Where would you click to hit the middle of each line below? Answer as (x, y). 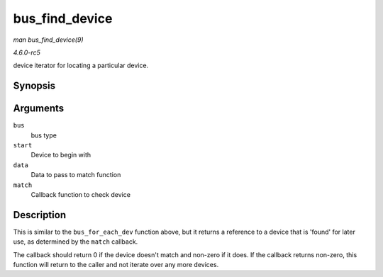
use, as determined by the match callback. (76, 242)
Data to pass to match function (76, 175)
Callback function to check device (81, 194)
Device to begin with (61, 155)
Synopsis (34, 86)
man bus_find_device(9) (49, 40)
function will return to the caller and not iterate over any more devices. (116, 265)
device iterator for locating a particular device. (81, 66)
